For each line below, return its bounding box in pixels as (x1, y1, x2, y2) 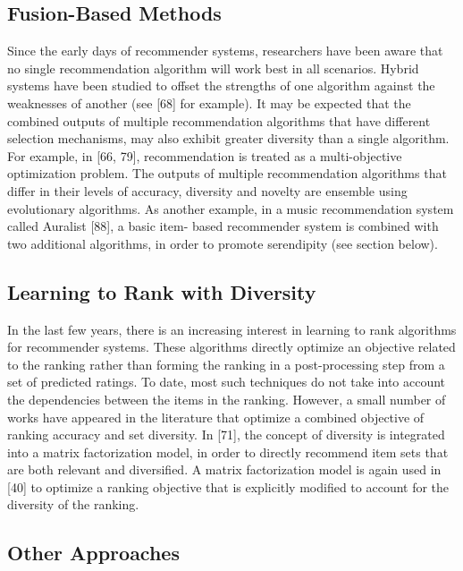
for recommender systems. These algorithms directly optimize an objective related (7, 337, 456, 356)
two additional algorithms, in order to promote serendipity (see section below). (7, 234, 438, 252)
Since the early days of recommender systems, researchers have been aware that (7, 41, 443, 60)
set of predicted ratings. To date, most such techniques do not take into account (7, 372, 446, 391)
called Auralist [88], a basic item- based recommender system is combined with (7, 217, 439, 235)
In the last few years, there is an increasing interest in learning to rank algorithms (7, 320, 457, 338)
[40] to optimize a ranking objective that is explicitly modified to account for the (7, 477, 450, 496)
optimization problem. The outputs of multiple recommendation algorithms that (7, 164, 447, 183)
